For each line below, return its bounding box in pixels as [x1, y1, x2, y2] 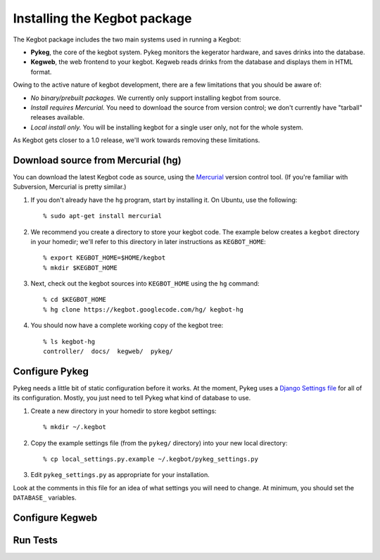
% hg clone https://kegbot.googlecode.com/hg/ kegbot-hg [43, 305, 244, 313]
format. [30, 68, 52, 76]
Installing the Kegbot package [13, 11, 192, 26]
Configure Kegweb [13, 511, 98, 523]
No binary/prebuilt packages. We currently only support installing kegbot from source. [30, 94, 281, 102]
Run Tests [13, 534, 58, 546]
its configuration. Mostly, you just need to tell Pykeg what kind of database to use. [13, 394, 251, 402]
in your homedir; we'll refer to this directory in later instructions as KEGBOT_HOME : [30, 237, 267, 246]
